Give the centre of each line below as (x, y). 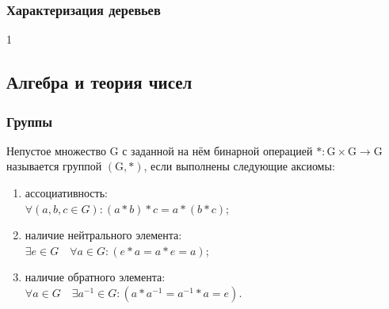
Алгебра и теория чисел (99, 82)
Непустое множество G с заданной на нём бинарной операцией (160, 150)
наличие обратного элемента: (95, 277)
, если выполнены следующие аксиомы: (239, 166)
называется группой (54, 166)
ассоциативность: (66, 193)
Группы (30, 121)
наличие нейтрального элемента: (103, 235)
